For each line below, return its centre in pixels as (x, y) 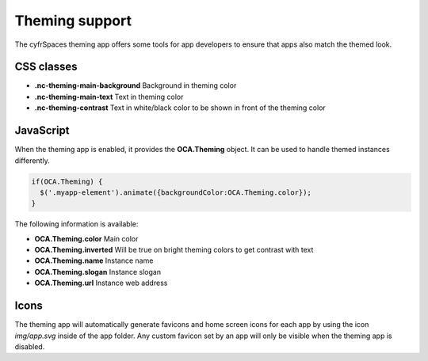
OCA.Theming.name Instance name (94, 260)
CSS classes (46, 67)
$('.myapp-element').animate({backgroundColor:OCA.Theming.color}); (176, 192)
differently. (32, 160)
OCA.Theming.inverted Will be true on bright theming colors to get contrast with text (174, 250)
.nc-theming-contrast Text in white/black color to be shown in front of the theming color (180, 108)
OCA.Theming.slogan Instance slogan (98, 272)
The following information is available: (76, 224)
